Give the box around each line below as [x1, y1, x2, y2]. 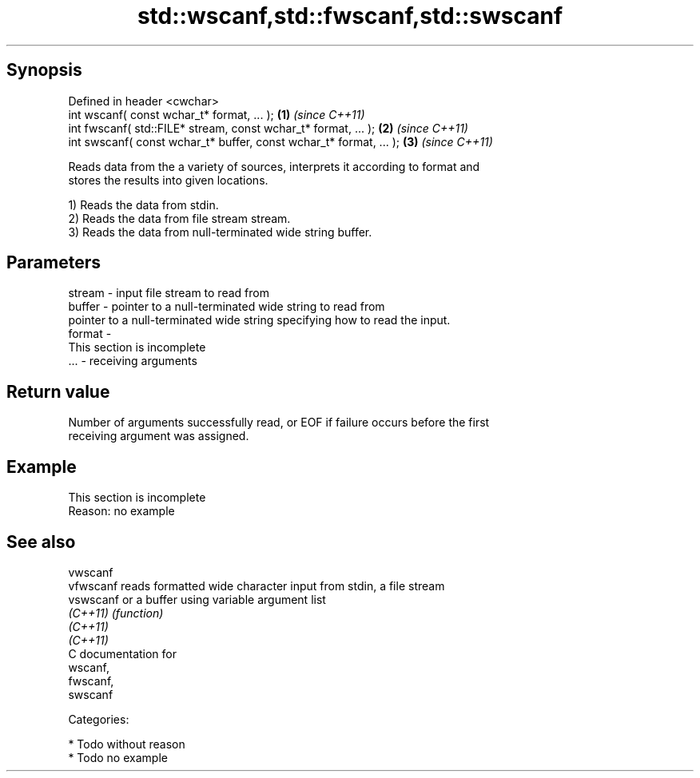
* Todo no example [68, 750, 168, 764]
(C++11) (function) [68, 605, 164, 620]
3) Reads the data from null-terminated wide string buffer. [68, 224, 372, 239]
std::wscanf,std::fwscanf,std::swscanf [137, 2, 563, 30]
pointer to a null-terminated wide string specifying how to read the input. [68, 313, 451, 327]
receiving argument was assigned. [68, 429, 249, 443]
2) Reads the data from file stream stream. [68, 211, 291, 225]
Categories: [68, 712, 129, 726]
